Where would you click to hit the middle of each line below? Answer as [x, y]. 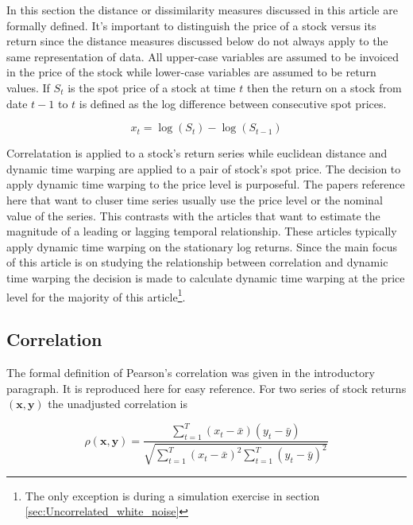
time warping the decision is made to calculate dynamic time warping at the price [206, 277]
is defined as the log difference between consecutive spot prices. [233, 103]
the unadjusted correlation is [118, 404]
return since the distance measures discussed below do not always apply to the [197, 41]
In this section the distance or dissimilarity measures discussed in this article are [202, 10]
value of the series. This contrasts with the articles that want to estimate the [193, 215]
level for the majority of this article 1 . [96, 295]
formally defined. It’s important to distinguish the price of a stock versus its [191, 25]
